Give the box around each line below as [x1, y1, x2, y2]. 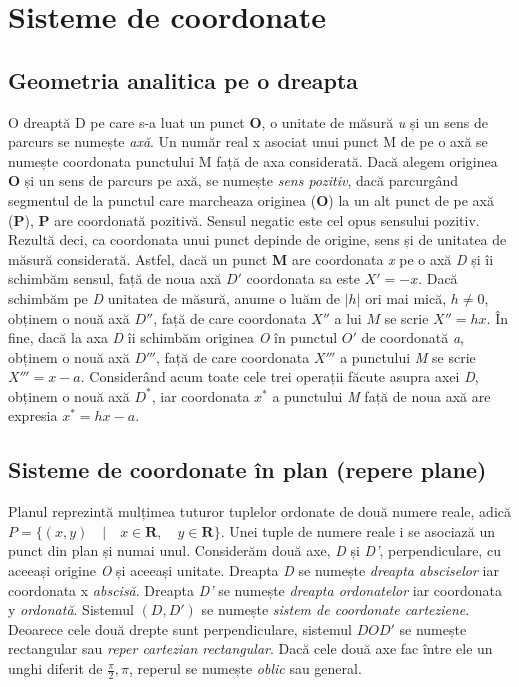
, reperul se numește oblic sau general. [129, 658, 362, 679]
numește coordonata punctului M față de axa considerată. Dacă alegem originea [8, 150, 498, 171]
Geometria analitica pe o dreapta [8, 64, 359, 95]
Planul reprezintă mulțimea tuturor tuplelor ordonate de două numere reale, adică [8, 501, 511, 522]
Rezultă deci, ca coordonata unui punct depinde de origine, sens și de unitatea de [8, 229, 507, 250]
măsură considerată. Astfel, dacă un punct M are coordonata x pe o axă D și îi [8, 248, 494, 269]
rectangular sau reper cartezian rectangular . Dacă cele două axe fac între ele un [8, 638, 493, 659]
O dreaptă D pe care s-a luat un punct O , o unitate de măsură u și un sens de [8, 111, 488, 132]
